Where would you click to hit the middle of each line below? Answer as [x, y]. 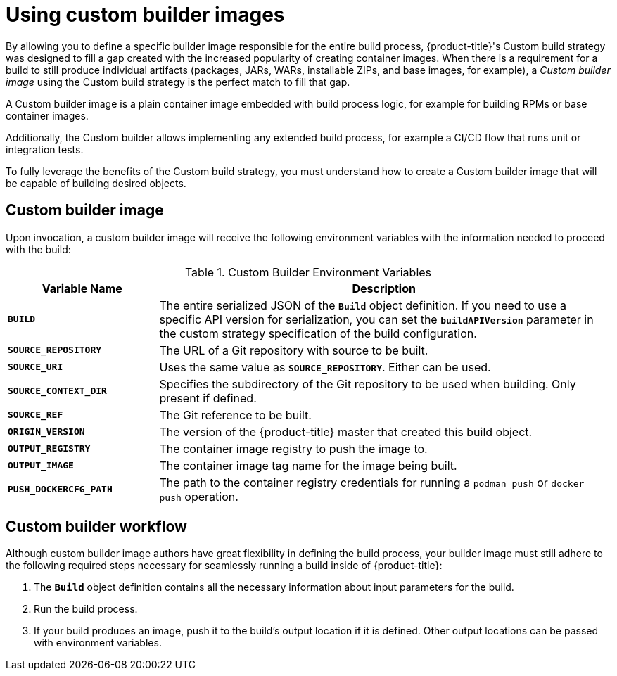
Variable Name [82, 288]
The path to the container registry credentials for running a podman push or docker [372, 482]
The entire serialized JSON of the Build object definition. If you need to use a [363, 305]
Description [384, 288]
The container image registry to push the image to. [293, 448]
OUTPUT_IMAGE [41, 466]
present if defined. [208, 398]
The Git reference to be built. [235, 415]
